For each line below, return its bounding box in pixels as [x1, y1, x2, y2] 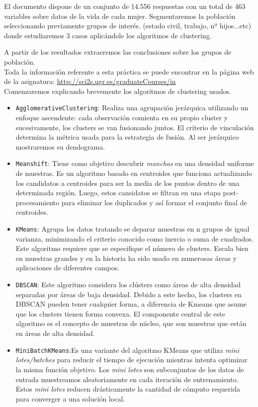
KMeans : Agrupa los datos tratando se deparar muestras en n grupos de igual [15, 224, 250, 234]
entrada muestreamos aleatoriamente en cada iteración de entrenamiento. [15, 374, 239, 384]
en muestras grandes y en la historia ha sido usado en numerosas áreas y [15, 252, 237, 263]
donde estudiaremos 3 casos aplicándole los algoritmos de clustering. [4, 30, 212, 40]
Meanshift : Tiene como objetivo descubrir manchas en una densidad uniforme [15, 158, 254, 168]
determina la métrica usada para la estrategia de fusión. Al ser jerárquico [15, 132, 239, 142]
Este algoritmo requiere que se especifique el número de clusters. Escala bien [15, 243, 249, 253]
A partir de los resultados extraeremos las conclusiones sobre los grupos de [4, 47, 232, 57]
